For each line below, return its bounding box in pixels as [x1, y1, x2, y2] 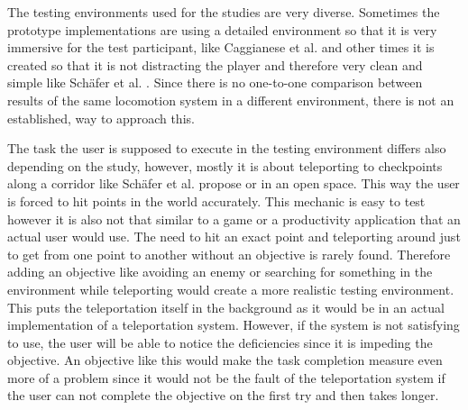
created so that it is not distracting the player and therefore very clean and [7, 55, 423, 74]
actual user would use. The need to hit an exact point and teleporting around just [7, 227, 461, 246]
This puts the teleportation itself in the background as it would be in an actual [7, 297, 445, 316]
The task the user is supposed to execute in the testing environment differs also [7, 139, 446, 158]
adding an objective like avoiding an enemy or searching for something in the [7, 262, 433, 281]
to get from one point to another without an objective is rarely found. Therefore [7, 244, 451, 263]
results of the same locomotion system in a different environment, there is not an [7, 90, 454, 109]
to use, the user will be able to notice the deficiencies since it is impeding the [7, 333, 433, 351]
